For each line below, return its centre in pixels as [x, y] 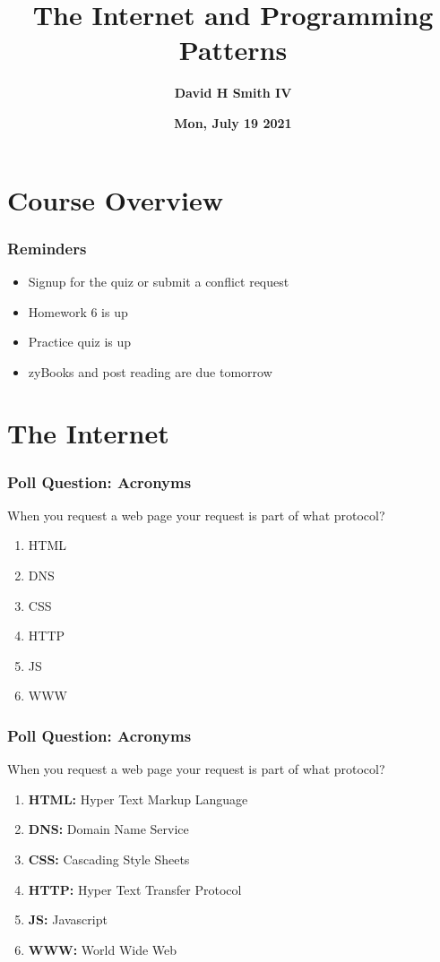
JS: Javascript [68, 919]
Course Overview [115, 199]
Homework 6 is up [78, 311]
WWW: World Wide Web [103, 949]
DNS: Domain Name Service [108, 829]
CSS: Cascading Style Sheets [109, 859]
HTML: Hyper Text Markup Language [138, 799]
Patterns [233, 50]
